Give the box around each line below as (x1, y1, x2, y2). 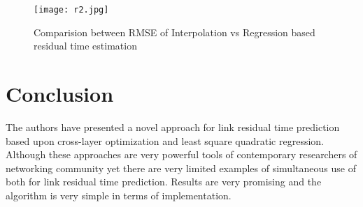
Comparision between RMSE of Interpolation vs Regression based (34, 24, 315, 39)
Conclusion (6, 79, 114, 108)
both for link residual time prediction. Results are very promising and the (6, 174, 322, 189)
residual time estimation (34, 38, 137, 53)
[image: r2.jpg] (34, 5, 109, 15)
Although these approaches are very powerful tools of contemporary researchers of (6, 147, 357, 162)
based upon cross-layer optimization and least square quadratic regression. (6, 133, 324, 148)
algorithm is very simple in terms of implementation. (6, 187, 232, 202)
